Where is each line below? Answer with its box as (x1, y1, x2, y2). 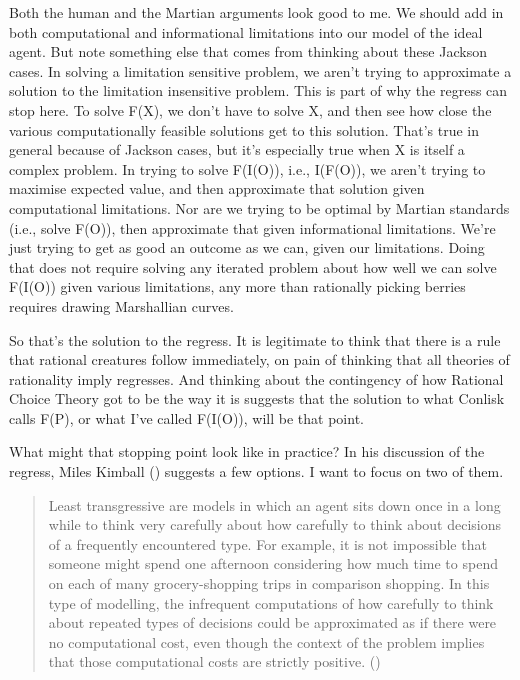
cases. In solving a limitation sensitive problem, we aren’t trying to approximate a (9, 60, 512, 81)
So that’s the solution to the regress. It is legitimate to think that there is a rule (9, 329, 501, 350)
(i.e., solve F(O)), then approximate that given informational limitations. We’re (9, 217, 496, 238)
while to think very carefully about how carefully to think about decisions (48, 514, 502, 535)
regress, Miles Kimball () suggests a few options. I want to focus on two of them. (9, 461, 504, 482)
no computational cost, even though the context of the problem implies (48, 631, 485, 652)
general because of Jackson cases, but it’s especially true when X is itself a (9, 139, 465, 160)
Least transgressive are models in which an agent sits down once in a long (48, 494, 501, 515)
